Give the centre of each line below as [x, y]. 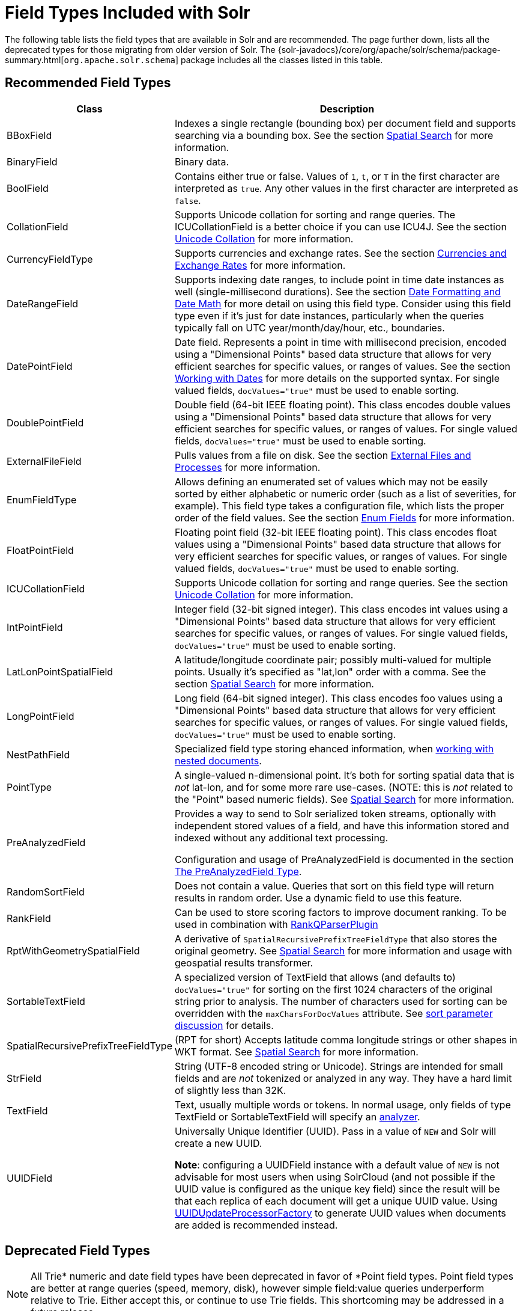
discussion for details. [224, 1025]
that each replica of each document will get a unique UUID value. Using [336, 1201]
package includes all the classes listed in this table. [282, 60]
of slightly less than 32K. [230, 1090]
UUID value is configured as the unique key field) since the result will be [337, 1189]
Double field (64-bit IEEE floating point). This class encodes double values [343, 404]
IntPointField [35, 627]
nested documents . [218, 760]
